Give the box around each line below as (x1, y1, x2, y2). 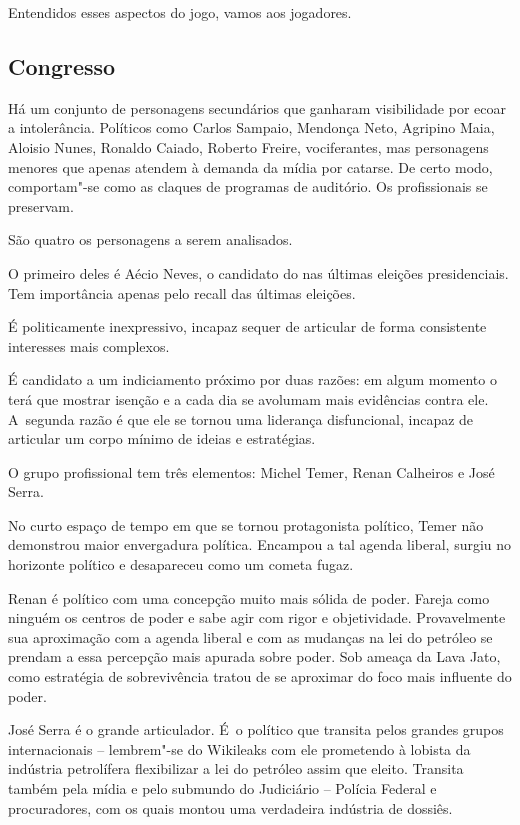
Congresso (8, 50, 116, 81)
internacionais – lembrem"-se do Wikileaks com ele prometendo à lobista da (8, 738, 471, 759)
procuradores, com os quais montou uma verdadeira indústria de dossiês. (8, 797, 453, 818)
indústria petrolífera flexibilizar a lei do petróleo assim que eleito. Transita (8, 758, 464, 779)
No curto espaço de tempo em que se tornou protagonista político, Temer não (8, 514, 484, 535)
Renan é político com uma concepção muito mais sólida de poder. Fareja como (8, 587, 490, 608)
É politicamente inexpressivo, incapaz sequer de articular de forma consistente (8, 316, 487, 337)
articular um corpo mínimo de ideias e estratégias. (8, 428, 316, 449)
